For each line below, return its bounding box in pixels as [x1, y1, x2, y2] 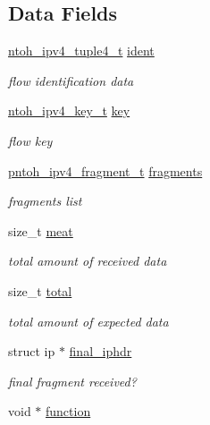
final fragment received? [8, 371, 137, 390]
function [46, 402, 91, 421]
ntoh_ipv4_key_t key [8, 101, 130, 120]
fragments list [8, 191, 82, 210]
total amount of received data [8, 251, 167, 270]
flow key [8, 131, 53, 149]
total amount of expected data [8, 311, 169, 330]
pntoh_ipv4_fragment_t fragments [8, 161, 203, 180]
